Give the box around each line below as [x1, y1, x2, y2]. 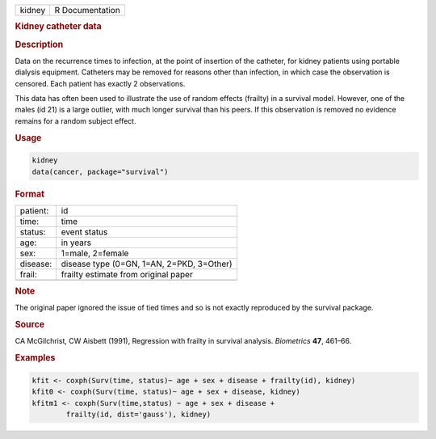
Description [15, 39, 64, 50]
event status [61, 226, 108, 238]
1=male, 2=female [61, 247, 129, 259]
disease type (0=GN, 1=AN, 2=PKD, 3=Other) [61, 258, 233, 269]
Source [15, 319, 45, 331]
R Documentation [54, 5, 120, 15]
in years [61, 237, 92, 248]
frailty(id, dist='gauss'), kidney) [65, 409, 212, 419]
